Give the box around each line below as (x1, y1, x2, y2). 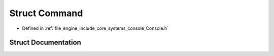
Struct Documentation (9, 38, 81, 47)
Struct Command (9, 8, 83, 19)
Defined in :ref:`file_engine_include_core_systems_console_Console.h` (22, 25, 169, 31)
